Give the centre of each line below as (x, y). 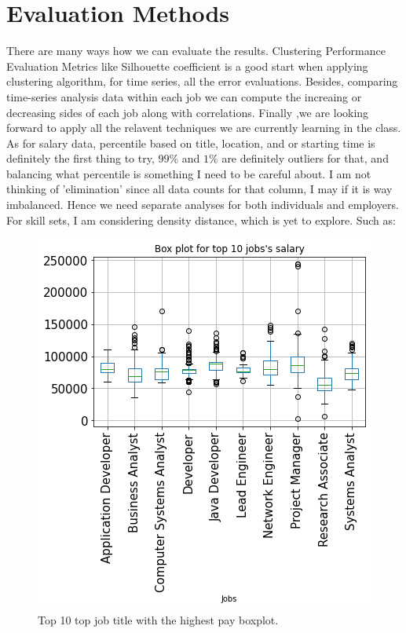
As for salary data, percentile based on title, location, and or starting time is (191, 143)
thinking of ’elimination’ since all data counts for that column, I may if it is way (199, 189)
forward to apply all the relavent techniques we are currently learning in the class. (204, 128)
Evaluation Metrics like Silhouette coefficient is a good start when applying (187, 66)
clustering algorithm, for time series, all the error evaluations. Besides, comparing (202, 81)
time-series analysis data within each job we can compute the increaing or (184, 96)
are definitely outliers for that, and (305, 158)
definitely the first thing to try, (80, 158)
